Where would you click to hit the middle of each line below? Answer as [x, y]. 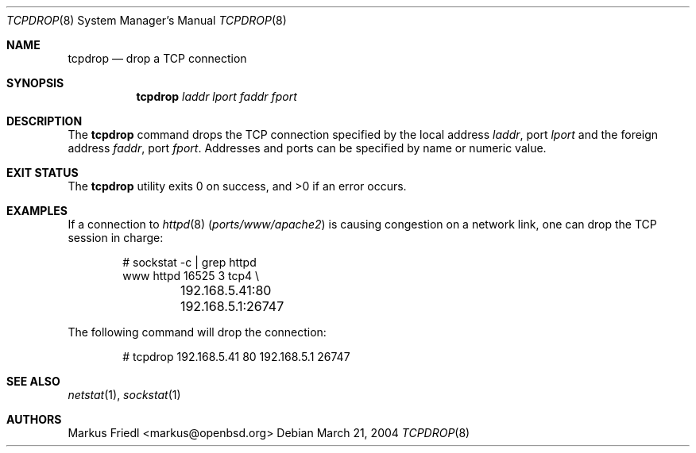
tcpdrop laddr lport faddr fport [217, 96]
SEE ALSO [33, 381]
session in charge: [116, 238]
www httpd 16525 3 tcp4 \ [191, 276]
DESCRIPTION [44, 121]
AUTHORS [34, 419]
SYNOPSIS [35, 83]
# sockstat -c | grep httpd [189, 262]
